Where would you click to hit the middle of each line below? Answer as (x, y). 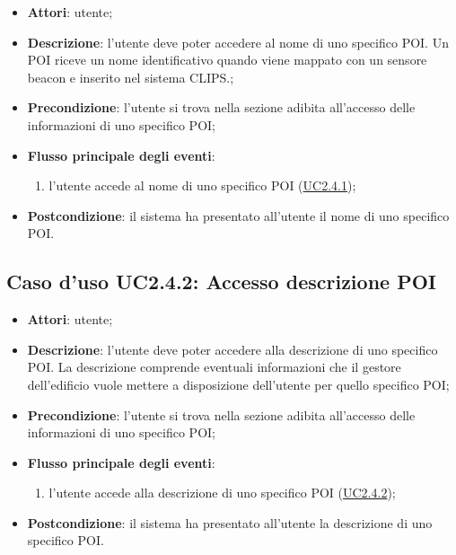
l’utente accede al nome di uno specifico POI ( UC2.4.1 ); (202, 185)
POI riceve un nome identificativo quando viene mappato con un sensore (227, 60)
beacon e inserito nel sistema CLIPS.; (131, 77)
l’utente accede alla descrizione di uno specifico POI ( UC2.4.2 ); (222, 493)
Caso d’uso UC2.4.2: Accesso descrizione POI (221, 282)
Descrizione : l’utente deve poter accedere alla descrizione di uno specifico (232, 349)
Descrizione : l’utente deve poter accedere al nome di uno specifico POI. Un (238, 42)
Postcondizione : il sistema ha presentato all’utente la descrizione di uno (230, 522)
